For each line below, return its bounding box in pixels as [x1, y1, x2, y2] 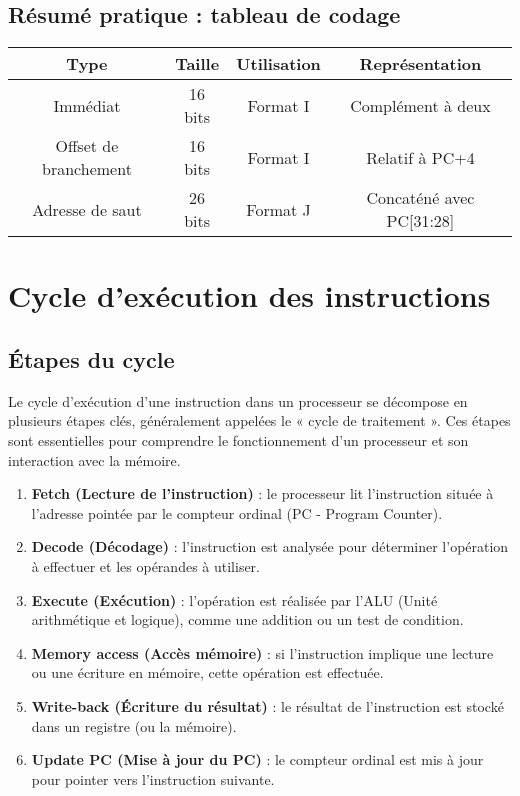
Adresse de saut [32, 197, 142, 221]
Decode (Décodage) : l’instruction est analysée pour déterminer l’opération [31, 536, 509, 557]
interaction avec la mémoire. [8, 449, 181, 470]
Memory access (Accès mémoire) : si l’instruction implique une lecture [31, 642, 494, 663]
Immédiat [53, 93, 121, 117]
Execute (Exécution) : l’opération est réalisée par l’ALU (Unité [31, 589, 438, 610]
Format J [246, 197, 311, 221]
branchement [42, 157, 132, 181]
